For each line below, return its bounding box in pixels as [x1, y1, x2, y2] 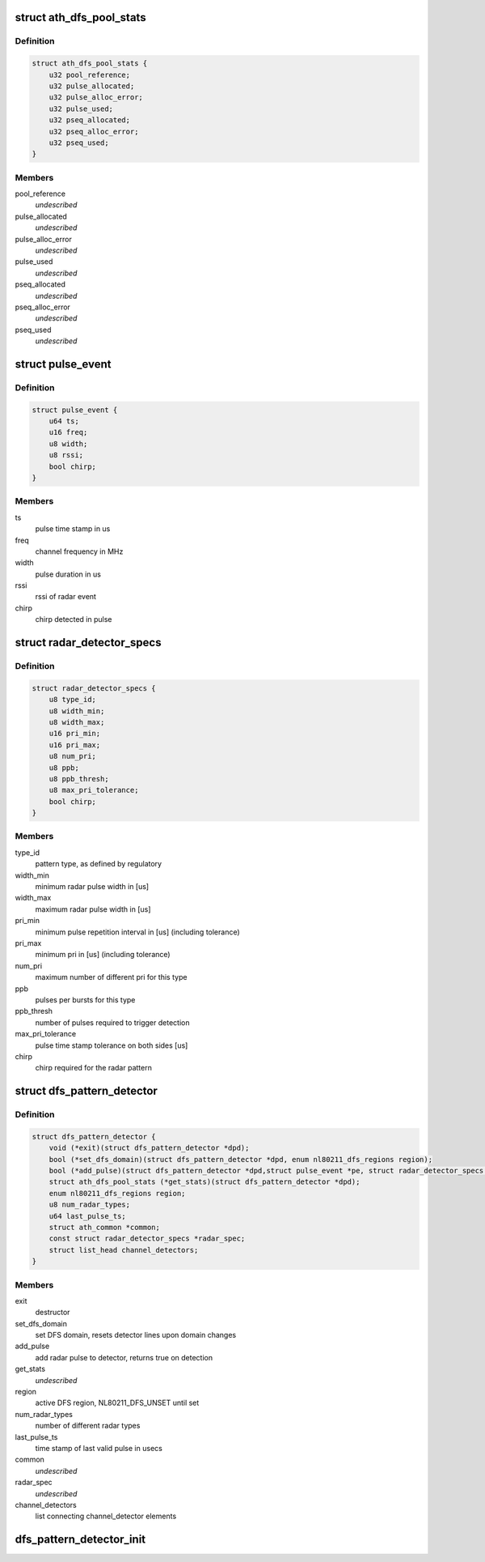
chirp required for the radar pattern [35, 1063, 153, 1073]
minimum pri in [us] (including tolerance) [35, 950, 171, 960]
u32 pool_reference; [48, 70, 131, 79]
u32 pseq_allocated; [48, 116, 131, 125]
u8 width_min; [48, 706, 105, 716]
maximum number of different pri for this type [35, 973, 188, 982]
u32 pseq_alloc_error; [48, 126, 139, 136]
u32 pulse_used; [48, 104, 113, 113]
